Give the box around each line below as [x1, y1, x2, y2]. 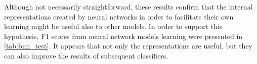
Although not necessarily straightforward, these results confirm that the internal [4, 1, 253, 11]
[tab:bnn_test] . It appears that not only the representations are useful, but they [4, 40, 252, 51]
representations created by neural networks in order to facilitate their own [4, 11, 234, 21]
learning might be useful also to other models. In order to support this [4, 21, 223, 31]
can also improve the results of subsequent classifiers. [4, 50, 168, 60]
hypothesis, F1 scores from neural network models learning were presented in [4, 30, 243, 41]
